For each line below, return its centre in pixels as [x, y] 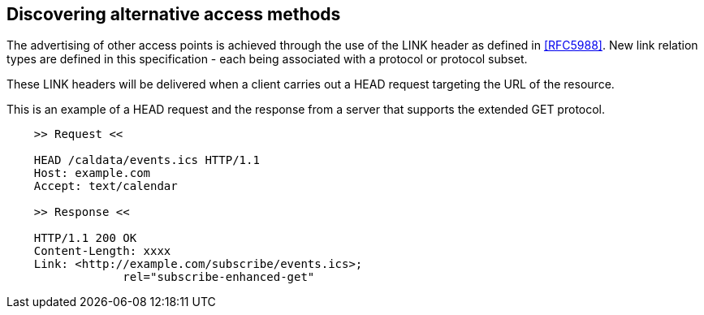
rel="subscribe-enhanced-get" [219, 277]
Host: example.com [92, 173]
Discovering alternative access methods [174, 14]
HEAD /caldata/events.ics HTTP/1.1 [147, 160]
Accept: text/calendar [106, 186]
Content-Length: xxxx [102, 251]
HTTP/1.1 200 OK [85, 238]
